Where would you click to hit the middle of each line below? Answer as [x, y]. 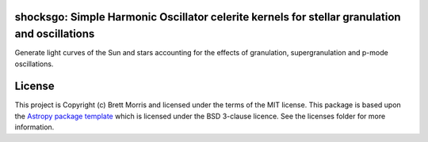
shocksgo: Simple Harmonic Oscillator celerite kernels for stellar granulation [208, 17]
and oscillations [55, 34]
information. [34, 127]
